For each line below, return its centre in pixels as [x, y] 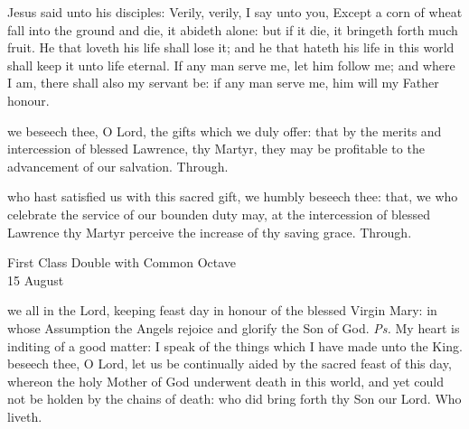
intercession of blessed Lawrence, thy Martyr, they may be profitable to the [216, 149]
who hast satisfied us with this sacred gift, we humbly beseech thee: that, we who [233, 196]
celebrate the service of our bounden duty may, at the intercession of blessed [219, 214]
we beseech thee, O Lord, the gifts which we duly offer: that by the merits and [225, 131]
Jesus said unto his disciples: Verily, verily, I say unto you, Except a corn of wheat [235, 12]
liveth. [25, 416]
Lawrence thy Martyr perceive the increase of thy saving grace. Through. [210, 232]
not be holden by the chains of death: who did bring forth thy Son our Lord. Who [234, 399]
